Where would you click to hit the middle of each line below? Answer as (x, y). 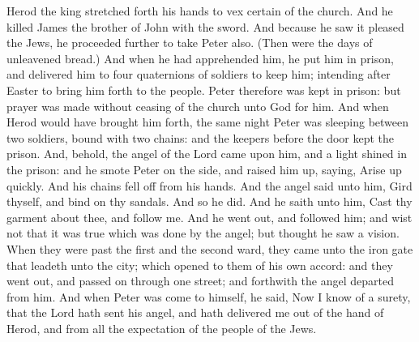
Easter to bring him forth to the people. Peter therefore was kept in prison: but (204, 90)
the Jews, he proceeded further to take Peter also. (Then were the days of (190, 43)
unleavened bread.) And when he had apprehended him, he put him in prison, (200, 58)
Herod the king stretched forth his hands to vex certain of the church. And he (200, 11)
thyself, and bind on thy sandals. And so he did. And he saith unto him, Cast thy (209, 201)
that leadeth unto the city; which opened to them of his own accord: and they (200, 265)
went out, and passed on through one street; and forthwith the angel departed (200, 281)
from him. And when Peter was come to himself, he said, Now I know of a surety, (209, 296)
